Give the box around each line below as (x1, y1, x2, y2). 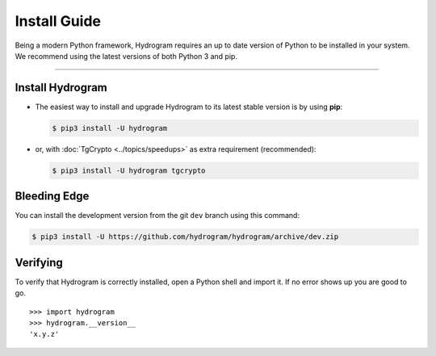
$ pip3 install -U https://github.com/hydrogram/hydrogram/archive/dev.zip (31, 232, 339, 241)
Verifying (15, 255, 64, 270)
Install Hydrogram (15, 81, 108, 94)
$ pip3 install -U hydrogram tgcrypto (52, 165, 206, 175)
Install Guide (15, 12, 101, 30)
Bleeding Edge (15, 190, 90, 203)
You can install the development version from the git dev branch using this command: (15, 211, 300, 220)
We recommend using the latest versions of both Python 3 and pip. (15, 51, 238, 61)
